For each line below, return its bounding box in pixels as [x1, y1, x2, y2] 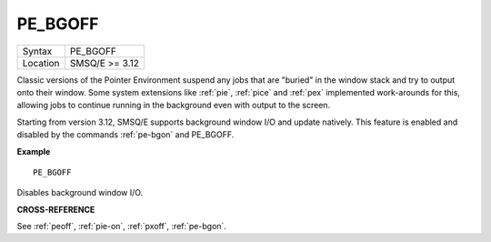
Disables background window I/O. [16, 187, 144, 198]
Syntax [22, 45, 53, 57]
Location [22, 56, 60, 69]
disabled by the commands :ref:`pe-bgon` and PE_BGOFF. [16, 129, 235, 140]
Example [16, 146, 51, 156]
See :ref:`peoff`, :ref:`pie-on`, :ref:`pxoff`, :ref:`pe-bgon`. [16, 221, 227, 232]
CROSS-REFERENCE [16, 204, 95, 215]
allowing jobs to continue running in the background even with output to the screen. [16, 100, 331, 111]
